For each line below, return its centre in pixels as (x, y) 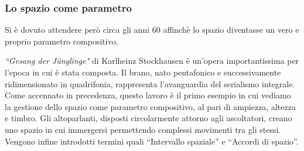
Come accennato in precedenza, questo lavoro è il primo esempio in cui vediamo (148, 95)
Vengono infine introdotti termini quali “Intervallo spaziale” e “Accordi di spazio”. (152, 141)
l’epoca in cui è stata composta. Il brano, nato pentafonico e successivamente (143, 72)
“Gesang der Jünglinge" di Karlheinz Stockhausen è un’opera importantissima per (152, 61)
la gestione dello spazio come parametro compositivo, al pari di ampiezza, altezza (150, 106)
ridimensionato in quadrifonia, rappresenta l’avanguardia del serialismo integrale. (150, 83)
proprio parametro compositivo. (62, 41)
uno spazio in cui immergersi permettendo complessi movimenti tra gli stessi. (143, 129)
